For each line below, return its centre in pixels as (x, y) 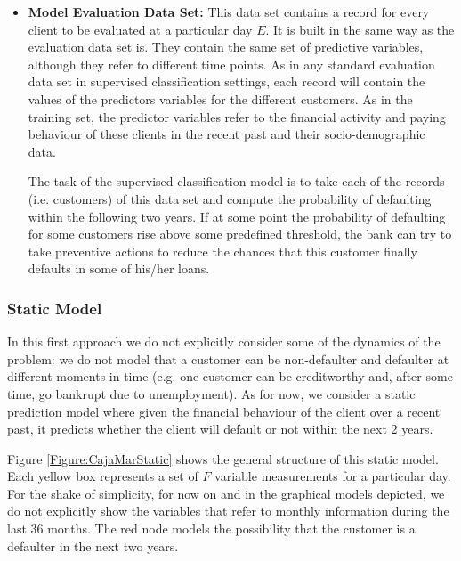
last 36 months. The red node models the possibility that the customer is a (211, 528)
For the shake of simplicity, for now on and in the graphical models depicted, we (226, 493)
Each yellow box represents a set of (103, 476)
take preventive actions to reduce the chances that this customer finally (222, 251)
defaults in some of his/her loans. (119, 268)
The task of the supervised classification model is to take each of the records (236, 181)
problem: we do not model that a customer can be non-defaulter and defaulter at (228, 358)
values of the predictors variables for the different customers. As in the (220, 98)
